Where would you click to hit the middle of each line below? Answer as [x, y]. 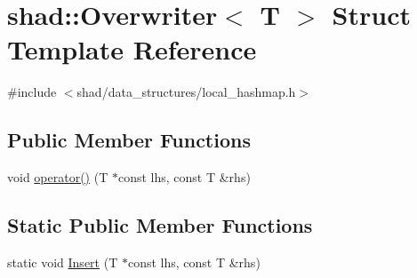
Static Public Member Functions [160, 225]
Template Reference [132, 49]
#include [32, 92]
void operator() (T [58, 177]
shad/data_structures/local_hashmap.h [186, 92]
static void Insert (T [63, 262]
